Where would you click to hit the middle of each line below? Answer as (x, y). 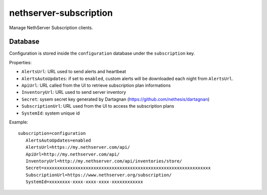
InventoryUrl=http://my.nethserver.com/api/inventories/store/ (104, 161)
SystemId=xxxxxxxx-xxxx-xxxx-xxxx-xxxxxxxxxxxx (84, 182)
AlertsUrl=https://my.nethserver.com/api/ (78, 147)
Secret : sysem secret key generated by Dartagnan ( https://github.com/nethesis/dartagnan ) (115, 99)
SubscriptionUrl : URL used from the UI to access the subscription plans (98, 106)
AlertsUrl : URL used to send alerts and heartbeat (74, 72)
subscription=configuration (52, 134)
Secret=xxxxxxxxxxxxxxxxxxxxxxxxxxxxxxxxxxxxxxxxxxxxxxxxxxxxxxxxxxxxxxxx (118, 168)
